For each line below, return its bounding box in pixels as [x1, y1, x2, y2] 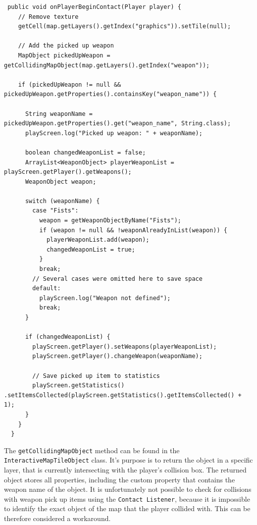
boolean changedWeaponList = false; [25, 149, 146, 156]
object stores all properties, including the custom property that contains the [4, 474, 235, 484]
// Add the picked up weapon [18, 42, 114, 50]
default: [32, 285, 61, 292]
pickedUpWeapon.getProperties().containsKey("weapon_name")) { [4, 91, 217, 98]
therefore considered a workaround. [4, 513, 111, 524]
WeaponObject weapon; [25, 178, 97, 185]
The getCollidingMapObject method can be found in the [4, 445, 180, 455]
